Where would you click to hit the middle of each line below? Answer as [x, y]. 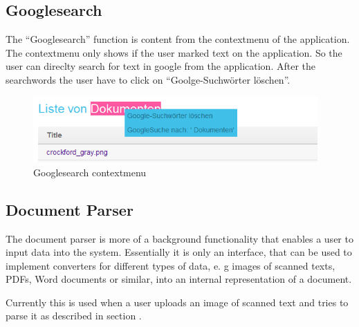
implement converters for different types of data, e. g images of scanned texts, [171, 265]
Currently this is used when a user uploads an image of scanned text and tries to [177, 302]
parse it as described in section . [74, 316]
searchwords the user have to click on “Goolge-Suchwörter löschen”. [148, 79]
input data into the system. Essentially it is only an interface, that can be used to [179, 252]
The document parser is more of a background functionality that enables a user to [179, 238]
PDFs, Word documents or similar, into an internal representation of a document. [179, 279]
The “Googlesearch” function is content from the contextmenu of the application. [178, 39]
